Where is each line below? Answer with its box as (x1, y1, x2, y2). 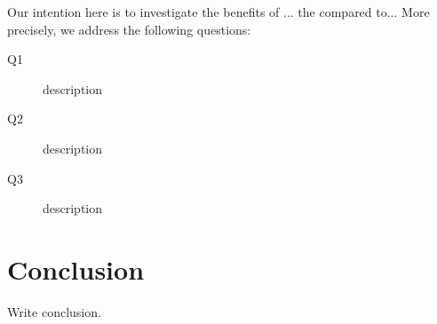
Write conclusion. (7, 302, 101, 320)
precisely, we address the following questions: (7, 20, 251, 38)
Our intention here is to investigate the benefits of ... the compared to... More (7, 3, 430, 20)
